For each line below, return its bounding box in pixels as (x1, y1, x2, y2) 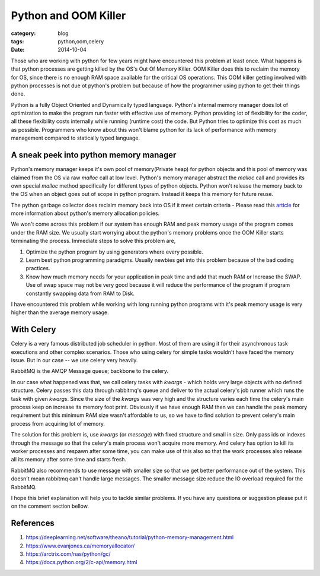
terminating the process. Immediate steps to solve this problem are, (11, 238, 176, 245)
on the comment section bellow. (11, 502, 89, 510)
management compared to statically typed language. (11, 134, 140, 142)
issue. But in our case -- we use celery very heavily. (11, 357, 138, 364)
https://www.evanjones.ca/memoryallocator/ (25, 542, 135, 549)
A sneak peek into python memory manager (11, 150, 177, 160)
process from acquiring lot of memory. (11, 420, 105, 427)
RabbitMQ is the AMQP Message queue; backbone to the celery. (11, 368, 169, 375)
